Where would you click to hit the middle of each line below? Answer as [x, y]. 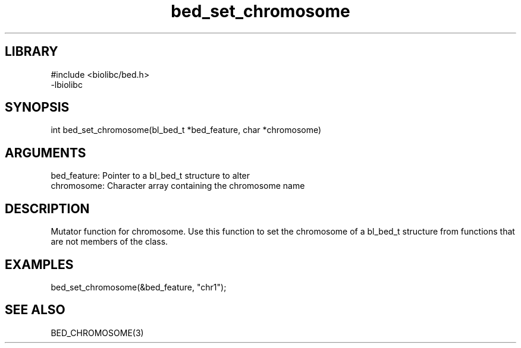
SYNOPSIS [37, 107]
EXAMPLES [39, 264]
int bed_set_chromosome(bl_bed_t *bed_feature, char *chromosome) [186, 130]
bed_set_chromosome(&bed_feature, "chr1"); [139, 287]
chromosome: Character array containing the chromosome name [178, 186]
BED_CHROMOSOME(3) [97, 333]
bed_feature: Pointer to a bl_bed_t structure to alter [150, 176]
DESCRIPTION [47, 208]
